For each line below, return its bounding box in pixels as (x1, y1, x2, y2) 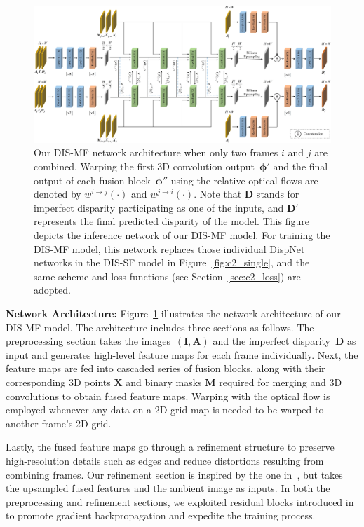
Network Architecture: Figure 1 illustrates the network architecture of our (6, 306, 341, 320)
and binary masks (126, 374, 202, 389)
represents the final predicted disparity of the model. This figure (34, 214, 309, 228)
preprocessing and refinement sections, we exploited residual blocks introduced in (6, 494, 354, 509)
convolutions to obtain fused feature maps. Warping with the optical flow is (6, 388, 330, 403)
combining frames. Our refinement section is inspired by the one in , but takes (6, 467, 343, 481)
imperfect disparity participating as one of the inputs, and (34, 200, 284, 214)
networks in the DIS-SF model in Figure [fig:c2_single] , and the (34, 255, 310, 270)
